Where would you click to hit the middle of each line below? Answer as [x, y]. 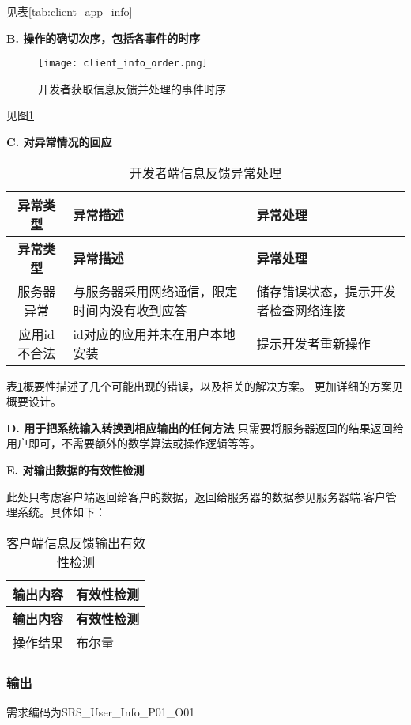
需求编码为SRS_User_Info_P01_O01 [101, 712]
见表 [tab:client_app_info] [70, 11]
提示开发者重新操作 [313, 343]
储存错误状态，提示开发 [326, 291]
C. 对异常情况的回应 [59, 142]
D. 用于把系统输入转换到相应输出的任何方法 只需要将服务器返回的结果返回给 [205, 427]
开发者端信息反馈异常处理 [205, 172]
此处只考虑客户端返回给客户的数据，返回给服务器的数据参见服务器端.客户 [196, 496]
